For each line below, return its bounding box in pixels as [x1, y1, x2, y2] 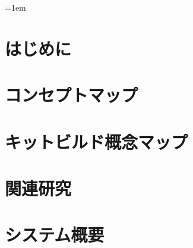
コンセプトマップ [5, 83, 138, 107]
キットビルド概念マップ [5, 129, 188, 153]
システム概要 [5, 222, 105, 247]
